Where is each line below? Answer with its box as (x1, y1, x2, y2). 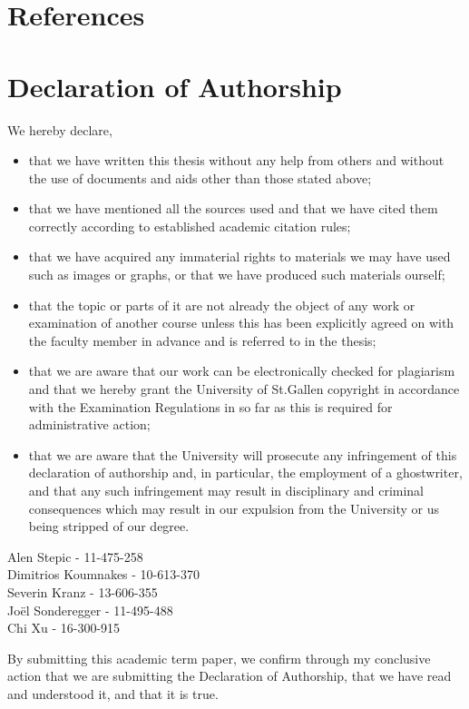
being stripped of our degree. (28, 517, 190, 536)
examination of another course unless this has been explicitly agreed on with (28, 313, 454, 332)
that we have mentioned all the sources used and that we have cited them (28, 199, 438, 218)
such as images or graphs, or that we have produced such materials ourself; (28, 265, 445, 284)
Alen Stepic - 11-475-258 (7, 547, 143, 566)
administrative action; (28, 415, 151, 434)
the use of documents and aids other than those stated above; (28, 168, 372, 187)
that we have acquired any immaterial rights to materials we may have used (28, 247, 451, 266)
